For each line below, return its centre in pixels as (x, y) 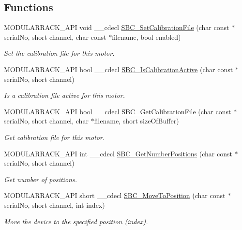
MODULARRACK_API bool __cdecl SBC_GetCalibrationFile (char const (118, 111)
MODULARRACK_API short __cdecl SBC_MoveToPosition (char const (115, 195)
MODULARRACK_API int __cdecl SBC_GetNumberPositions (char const (118, 153)
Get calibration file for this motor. (54, 137)
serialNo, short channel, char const (55, 37)
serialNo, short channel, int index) (54, 205)
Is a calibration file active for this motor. (64, 95)
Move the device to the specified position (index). (76, 221)
